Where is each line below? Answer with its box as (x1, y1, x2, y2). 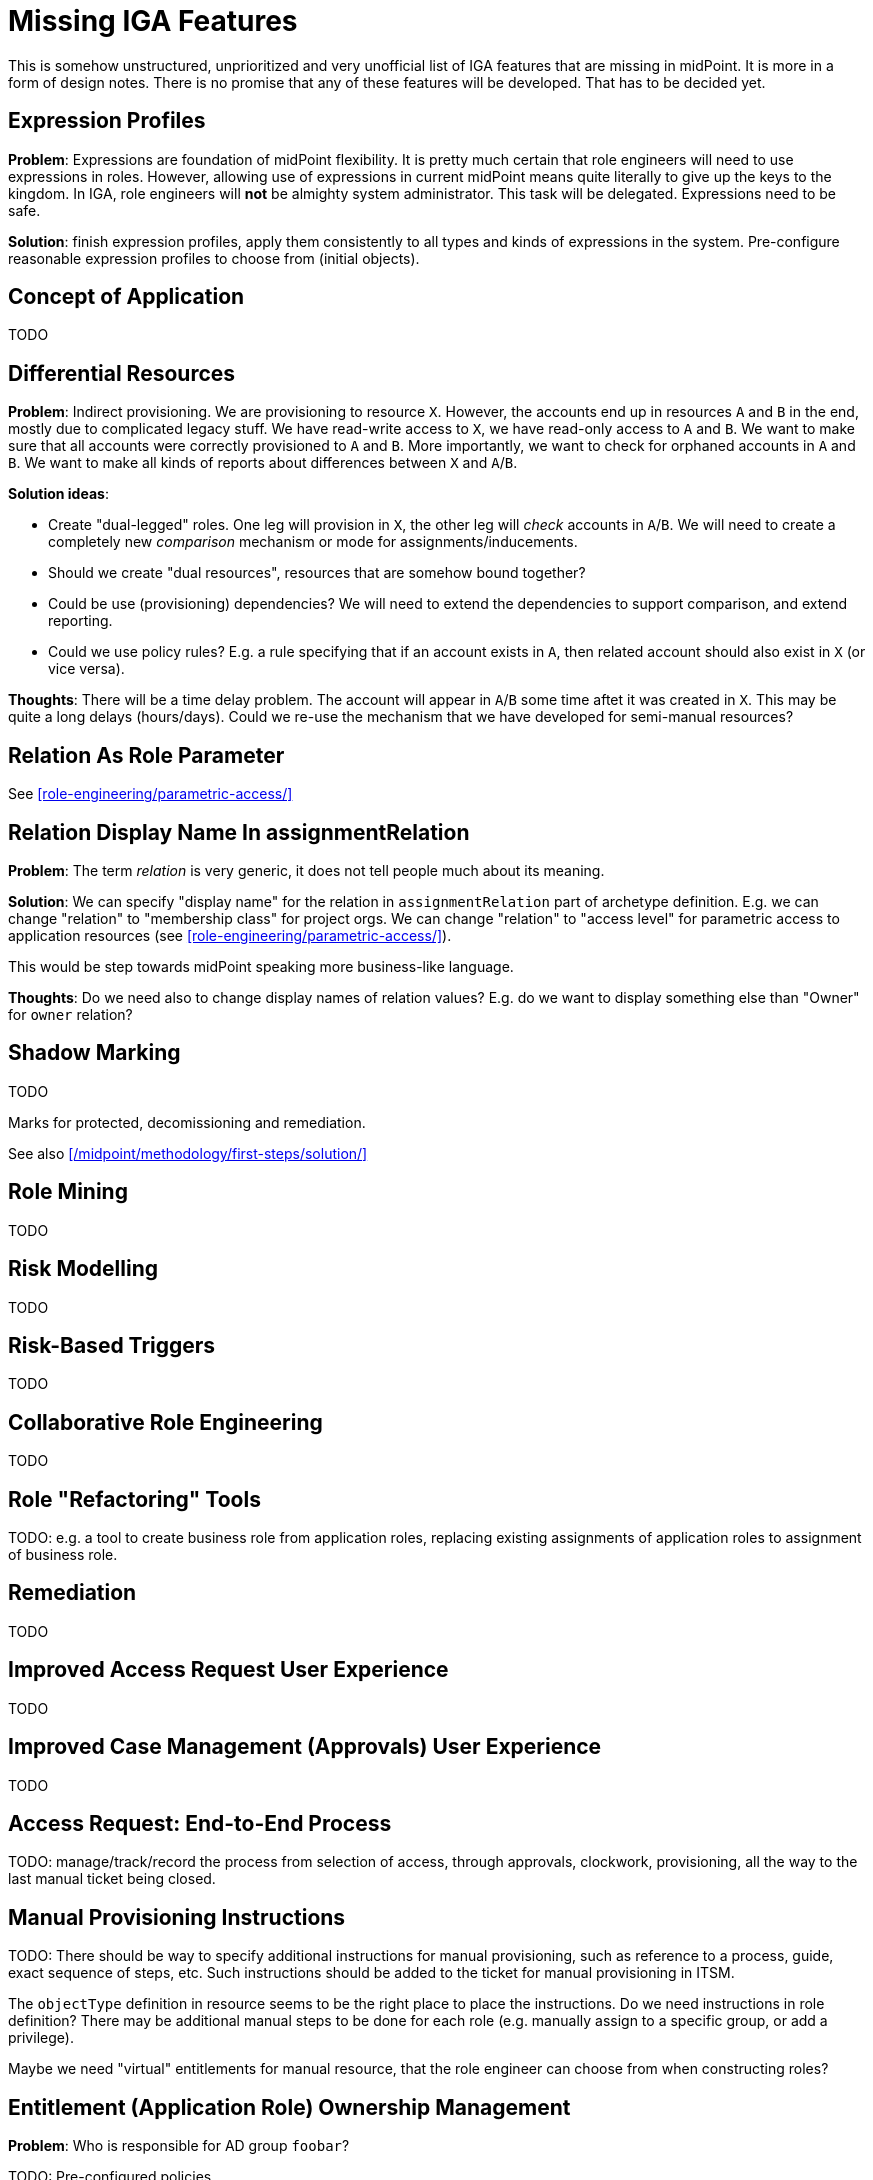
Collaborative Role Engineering (8, 1409, 323, 1435)
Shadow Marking (8, 1040, 181, 1066)
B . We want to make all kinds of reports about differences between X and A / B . (8, 454, 518, 472)
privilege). (8, 2029, 74, 2047)
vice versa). (48, 660, 125, 678)
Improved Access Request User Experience (8, 1657, 449, 1683)
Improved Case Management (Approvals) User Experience (8, 1734, 602, 1760)
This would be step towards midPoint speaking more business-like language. (8, 957, 514, 975)
